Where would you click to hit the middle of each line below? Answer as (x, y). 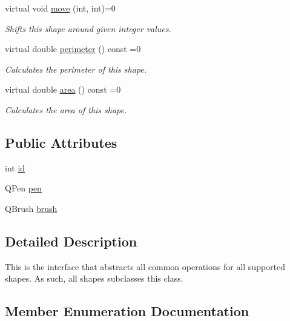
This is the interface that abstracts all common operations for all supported (145, 266)
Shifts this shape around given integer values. (88, 28)
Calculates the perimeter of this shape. (76, 69)
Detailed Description (71, 241)
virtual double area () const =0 (63, 89)
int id (15, 167)
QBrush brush (31, 208)
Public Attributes (61, 142)
